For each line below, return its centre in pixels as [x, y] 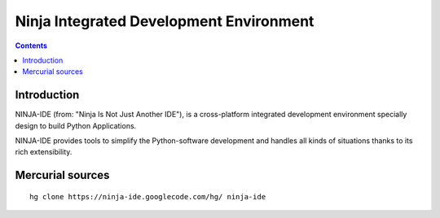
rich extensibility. [44, 152]
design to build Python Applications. [76, 125]
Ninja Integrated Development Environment [165, 21]
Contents [31, 46]
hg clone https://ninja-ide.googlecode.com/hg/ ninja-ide [148, 196]
